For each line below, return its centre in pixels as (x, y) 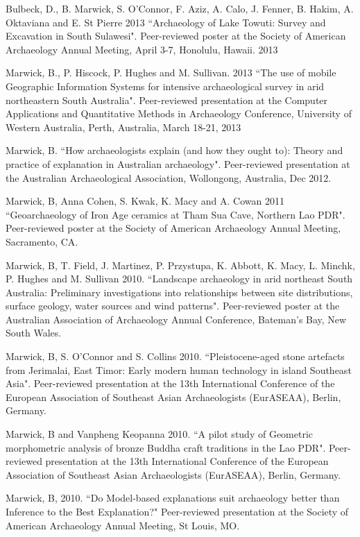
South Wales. (34, 333)
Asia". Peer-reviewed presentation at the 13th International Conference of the (170, 383)
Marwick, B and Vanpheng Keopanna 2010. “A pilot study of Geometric (160, 434)
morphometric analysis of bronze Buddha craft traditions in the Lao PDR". (166, 447)
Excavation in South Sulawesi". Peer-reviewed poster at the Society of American (176, 36)
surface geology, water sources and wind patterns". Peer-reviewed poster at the (173, 306)
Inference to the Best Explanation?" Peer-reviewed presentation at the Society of (177, 511)
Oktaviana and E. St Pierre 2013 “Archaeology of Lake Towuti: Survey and (166, 22)
